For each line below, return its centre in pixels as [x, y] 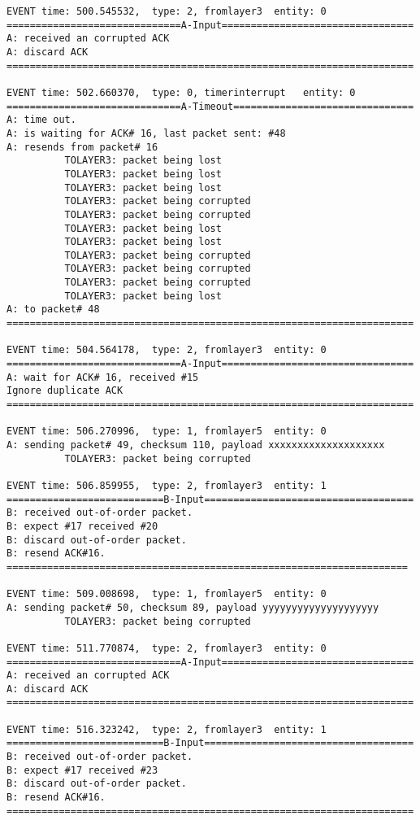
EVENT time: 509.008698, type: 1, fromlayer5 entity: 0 [167, 594]
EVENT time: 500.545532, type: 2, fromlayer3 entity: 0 [167, 11]
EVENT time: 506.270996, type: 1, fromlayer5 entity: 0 [167, 432]
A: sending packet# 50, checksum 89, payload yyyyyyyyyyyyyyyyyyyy [193, 607]
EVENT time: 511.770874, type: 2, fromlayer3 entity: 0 [167, 648]
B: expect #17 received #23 [82, 770]
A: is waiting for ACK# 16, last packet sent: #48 [146, 133]
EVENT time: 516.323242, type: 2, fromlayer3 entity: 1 [167, 729]
